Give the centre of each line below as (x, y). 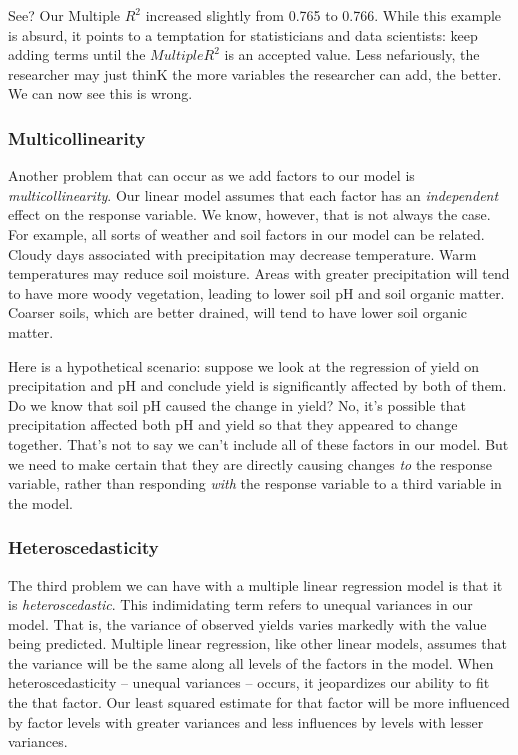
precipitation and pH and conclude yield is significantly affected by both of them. (257, 385)
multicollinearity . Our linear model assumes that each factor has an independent (253, 194)
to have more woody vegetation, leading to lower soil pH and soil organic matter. (256, 292)
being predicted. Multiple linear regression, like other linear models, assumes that (257, 643)
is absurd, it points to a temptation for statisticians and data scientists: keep (243, 34)
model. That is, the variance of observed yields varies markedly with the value (247, 623)
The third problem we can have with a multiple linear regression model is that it (255, 584)
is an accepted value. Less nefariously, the (352, 54)
